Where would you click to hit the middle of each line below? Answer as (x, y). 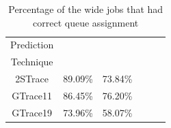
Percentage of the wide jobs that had (86, 9)
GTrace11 (32, 95)
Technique (32, 62)
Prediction (32, 45)
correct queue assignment (86, 22)
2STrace (32, 79)
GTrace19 (32, 112)
